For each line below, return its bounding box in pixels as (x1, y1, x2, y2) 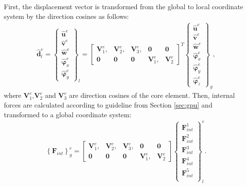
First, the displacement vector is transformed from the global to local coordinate (4, 1, 244, 11)
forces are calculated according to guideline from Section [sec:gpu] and (4, 100, 213, 110)
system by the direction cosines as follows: (4, 11, 129, 21)
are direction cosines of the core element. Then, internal (69, 90, 235, 100)
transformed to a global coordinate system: (4, 109, 132, 119)
